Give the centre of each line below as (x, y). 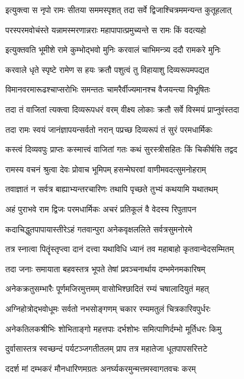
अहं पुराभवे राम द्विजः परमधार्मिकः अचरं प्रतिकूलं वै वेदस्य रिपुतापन (101, 208)
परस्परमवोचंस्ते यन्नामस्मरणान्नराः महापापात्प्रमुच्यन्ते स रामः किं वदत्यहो (106, 29)
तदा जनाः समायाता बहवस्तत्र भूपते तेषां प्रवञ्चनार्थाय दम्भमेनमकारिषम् (105, 268)
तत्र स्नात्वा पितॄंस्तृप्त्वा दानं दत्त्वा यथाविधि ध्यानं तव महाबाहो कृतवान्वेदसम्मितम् (120, 249)
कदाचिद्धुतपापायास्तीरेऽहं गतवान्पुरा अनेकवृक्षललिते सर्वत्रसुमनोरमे (99, 229)
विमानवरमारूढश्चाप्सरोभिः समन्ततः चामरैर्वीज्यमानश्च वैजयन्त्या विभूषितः (108, 89)
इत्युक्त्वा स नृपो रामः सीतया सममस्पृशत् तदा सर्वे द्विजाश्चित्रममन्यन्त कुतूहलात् (118, 9)
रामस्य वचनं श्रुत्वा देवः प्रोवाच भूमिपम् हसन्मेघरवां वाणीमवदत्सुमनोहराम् (106, 169)
